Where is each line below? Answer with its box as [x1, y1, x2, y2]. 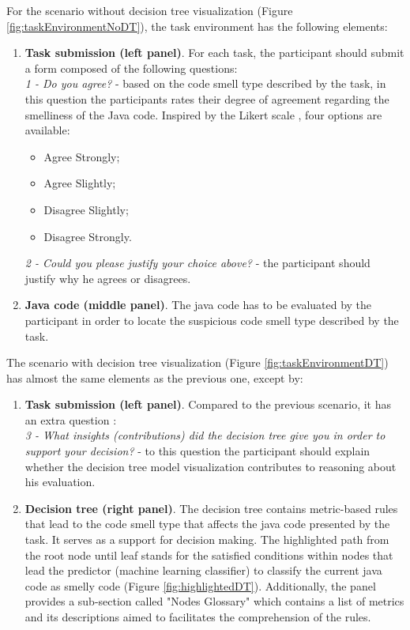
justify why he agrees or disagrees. [24, 270, 191, 286]
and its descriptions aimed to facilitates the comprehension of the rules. [24, 609, 371, 624]
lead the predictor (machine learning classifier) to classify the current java [24, 562, 382, 579]
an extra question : [24, 411, 117, 428]
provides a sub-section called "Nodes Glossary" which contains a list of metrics [24, 593, 404, 609]
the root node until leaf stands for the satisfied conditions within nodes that [24, 546, 393, 563]
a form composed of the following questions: [24, 59, 238, 76]
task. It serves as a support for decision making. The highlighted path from [24, 531, 389, 548]
